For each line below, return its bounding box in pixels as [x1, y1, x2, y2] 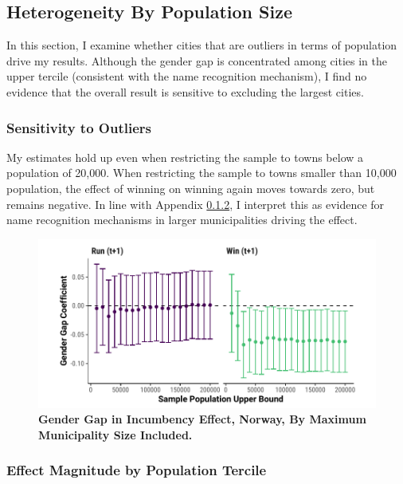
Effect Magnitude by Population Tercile [6, 460, 267, 480]
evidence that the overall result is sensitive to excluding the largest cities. [6, 83, 364, 100]
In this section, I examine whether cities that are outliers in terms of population [6, 37, 397, 53]
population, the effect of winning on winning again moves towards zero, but [6, 179, 375, 196]
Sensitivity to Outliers [6, 117, 151, 137]
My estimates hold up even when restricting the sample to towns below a [6, 148, 364, 165]
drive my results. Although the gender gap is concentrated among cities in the [6, 52, 388, 69]
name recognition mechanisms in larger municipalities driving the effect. [6, 211, 358, 228]
